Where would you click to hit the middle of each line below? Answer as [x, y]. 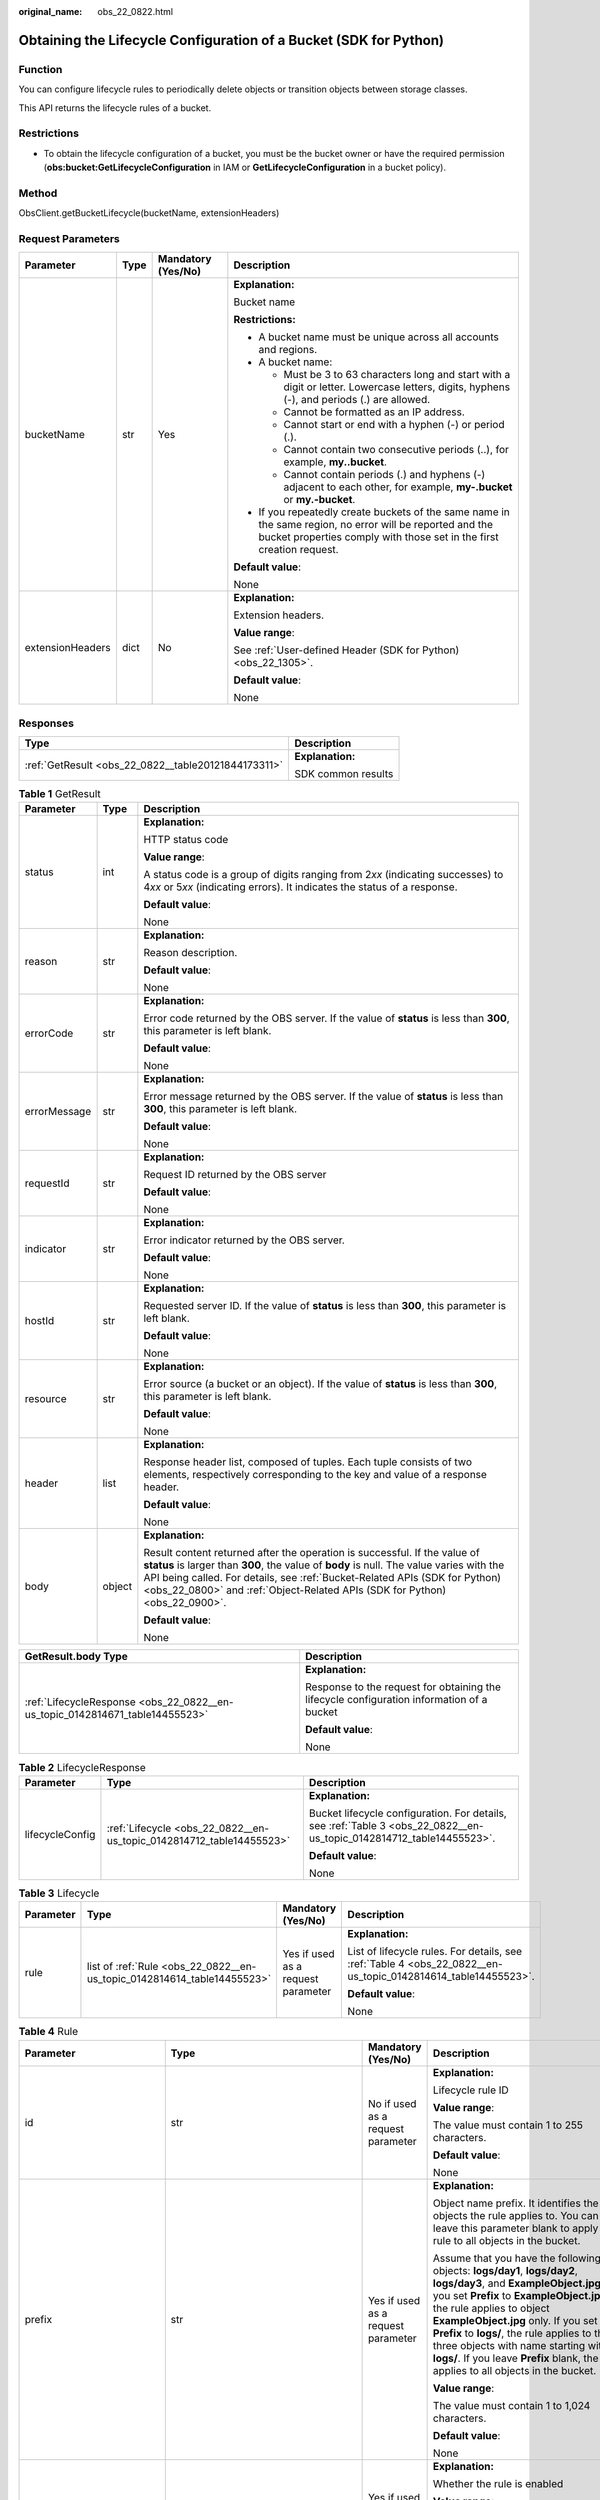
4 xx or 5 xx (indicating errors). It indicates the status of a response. [300, 887]
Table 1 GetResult [60, 794]
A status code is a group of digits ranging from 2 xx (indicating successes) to [323, 875]
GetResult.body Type [76, 1657]
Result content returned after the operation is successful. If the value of [311, 1553]
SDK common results [344, 774]
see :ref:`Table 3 [347, 1825]
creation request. [298, 550]
